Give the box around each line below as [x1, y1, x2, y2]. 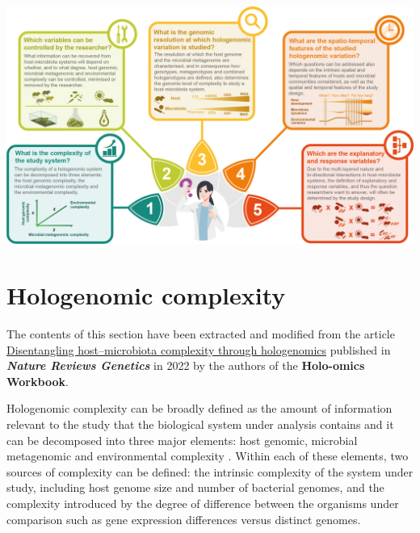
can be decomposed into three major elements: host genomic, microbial [6, 431, 358, 448]
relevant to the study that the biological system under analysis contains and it [6, 416, 394, 433]
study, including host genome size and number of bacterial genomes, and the [6, 479, 384, 496]
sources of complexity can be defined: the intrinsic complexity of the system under [6, 463, 414, 480]
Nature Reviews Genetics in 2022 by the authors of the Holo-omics [6, 357, 365, 374]
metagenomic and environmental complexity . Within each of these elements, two [6, 447, 409, 464]
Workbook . [6, 372, 69, 389]
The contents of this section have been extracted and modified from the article [6, 325, 395, 342]
